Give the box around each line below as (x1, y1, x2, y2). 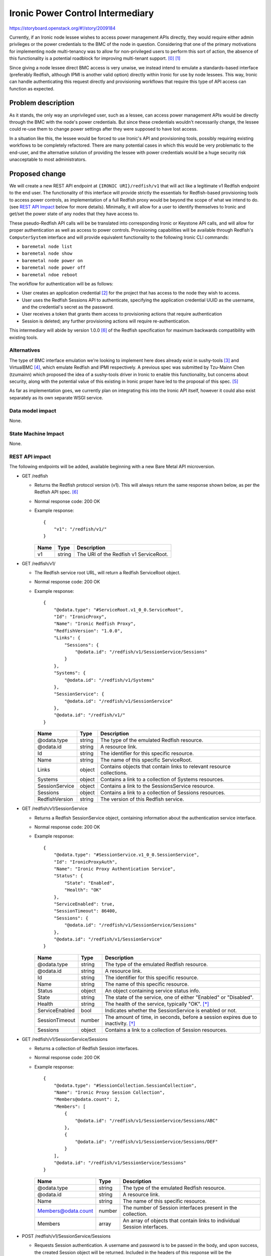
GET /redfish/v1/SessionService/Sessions (22, 1036, 108, 1042)
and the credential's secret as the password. (22, 304, 114, 310)
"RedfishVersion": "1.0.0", (53, 628, 123, 634)
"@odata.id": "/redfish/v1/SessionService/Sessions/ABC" (75, 1118, 218, 1123)
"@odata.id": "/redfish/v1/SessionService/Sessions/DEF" (75, 1138, 218, 1144)
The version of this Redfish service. (100, 796, 184, 803)
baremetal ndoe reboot (22, 272, 78, 277)
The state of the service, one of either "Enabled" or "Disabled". (104, 994, 254, 1001)
